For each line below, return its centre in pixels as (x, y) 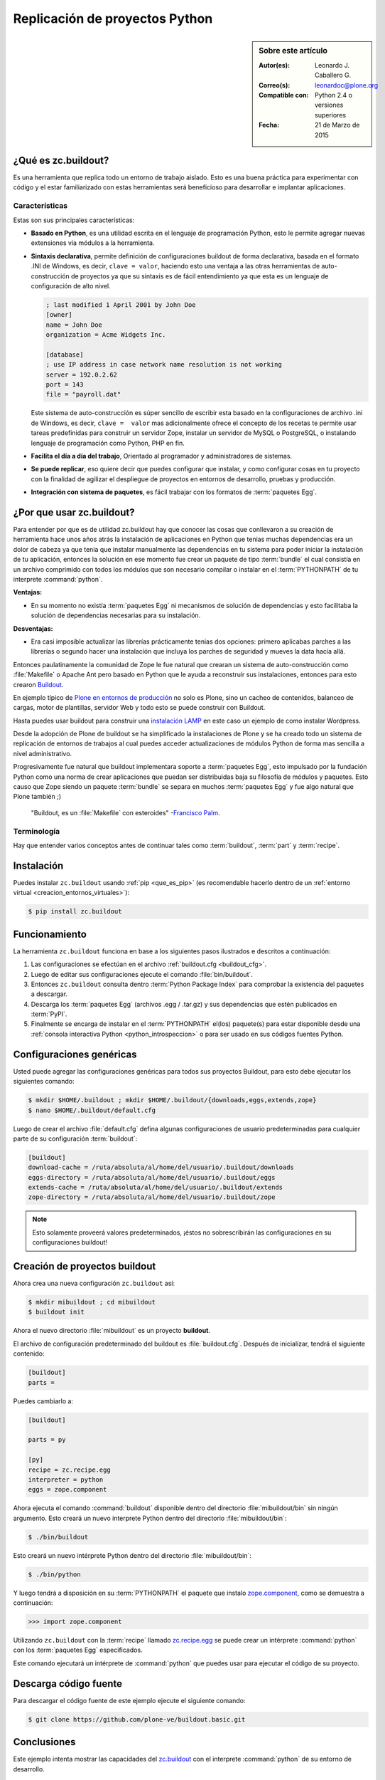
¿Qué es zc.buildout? (61, 160)
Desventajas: (33, 628)
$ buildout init (56, 1312)
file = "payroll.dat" (83, 394)
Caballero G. (333, 75)
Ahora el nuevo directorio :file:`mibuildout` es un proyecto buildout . (112, 1331)
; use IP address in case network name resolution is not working (164, 365)
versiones (329, 105)
